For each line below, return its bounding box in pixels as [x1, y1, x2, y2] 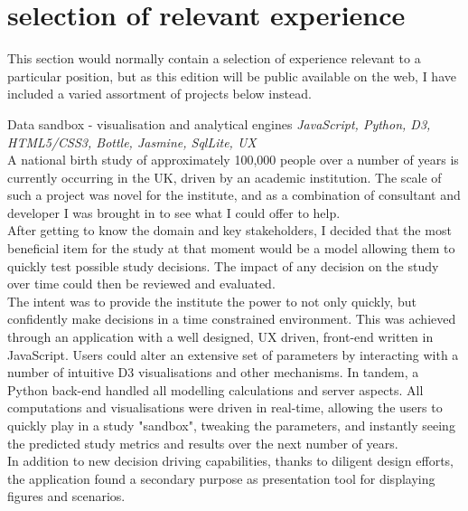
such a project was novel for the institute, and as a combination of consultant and [7, 185, 461, 204]
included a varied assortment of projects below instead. [7, 84, 312, 103]
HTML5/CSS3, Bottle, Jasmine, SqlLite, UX [7, 132, 257, 151]
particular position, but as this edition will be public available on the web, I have [7, 66, 456, 85]
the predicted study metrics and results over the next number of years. [7, 433, 398, 452]
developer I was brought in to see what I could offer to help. [7, 203, 341, 222]
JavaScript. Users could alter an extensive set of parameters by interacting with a [7, 345, 459, 364]
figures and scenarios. [7, 487, 126, 506]
